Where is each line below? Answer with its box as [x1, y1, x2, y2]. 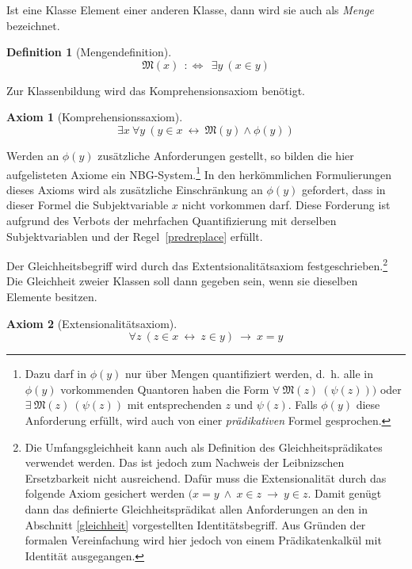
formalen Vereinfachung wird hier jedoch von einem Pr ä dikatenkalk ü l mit [25, 532, 382, 548]
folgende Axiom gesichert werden [25, 485, 185, 502]
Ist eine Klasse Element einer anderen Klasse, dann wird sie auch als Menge [6, 2, 375, 17]
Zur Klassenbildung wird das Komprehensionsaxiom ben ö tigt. [6, 82, 306, 98]
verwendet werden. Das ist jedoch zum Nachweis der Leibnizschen [25, 454, 345, 471]
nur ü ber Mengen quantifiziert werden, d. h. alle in [125, 365, 373, 382]
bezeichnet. [6, 17, 60, 33]
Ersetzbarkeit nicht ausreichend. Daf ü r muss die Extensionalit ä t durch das [25, 469, 387, 486]
